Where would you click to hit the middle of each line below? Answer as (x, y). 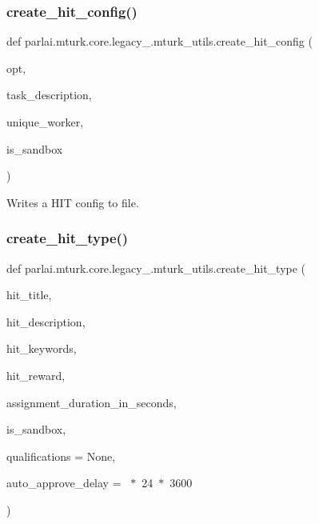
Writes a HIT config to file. (73, 202)
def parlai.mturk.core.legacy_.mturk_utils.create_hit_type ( (156, 268)
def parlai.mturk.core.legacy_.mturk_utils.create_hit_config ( (159, 41)
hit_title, (29, 295)
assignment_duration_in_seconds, (92, 402)
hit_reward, (36, 375)
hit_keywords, (42, 348)
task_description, (49, 95)
